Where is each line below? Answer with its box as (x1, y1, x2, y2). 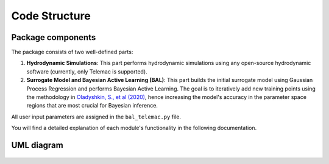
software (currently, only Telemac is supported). (26, 67, 147, 75)
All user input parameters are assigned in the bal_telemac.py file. (11, 113, 182, 120)
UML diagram (11, 140, 63, 150)
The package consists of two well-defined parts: (11, 49, 133, 56)
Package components (11, 32, 96, 43)
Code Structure (11, 9, 91, 22)
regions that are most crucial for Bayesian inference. (26, 102, 158, 109)
